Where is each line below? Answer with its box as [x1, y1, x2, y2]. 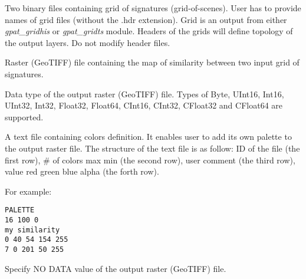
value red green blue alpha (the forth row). [5, 165, 159, 178]
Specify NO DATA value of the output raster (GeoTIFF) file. [5, 262, 226, 274]
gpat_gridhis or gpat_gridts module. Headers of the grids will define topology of [5, 25, 293, 37]
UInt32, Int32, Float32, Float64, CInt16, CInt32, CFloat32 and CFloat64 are [5, 99, 283, 111]
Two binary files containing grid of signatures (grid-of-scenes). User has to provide [5, 2, 301, 14]
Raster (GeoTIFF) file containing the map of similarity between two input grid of [5, 56, 300, 68]
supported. [5, 110, 44, 123]
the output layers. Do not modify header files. [5, 36, 170, 48]
